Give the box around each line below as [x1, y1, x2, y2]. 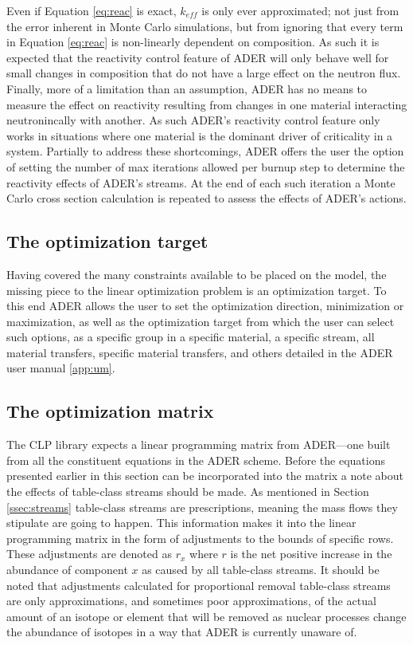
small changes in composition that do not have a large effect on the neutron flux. [6, 65, 401, 81]
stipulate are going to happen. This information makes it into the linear [6, 514, 357, 531]
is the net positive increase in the [230, 545, 392, 562]
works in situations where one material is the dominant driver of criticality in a [6, 127, 393, 144]
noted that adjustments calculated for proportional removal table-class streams [6, 576, 391, 593]
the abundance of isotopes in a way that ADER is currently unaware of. [6, 623, 357, 640]
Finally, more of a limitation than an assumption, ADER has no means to [6, 80, 368, 96]
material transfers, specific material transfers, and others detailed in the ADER [6, 344, 393, 360]
